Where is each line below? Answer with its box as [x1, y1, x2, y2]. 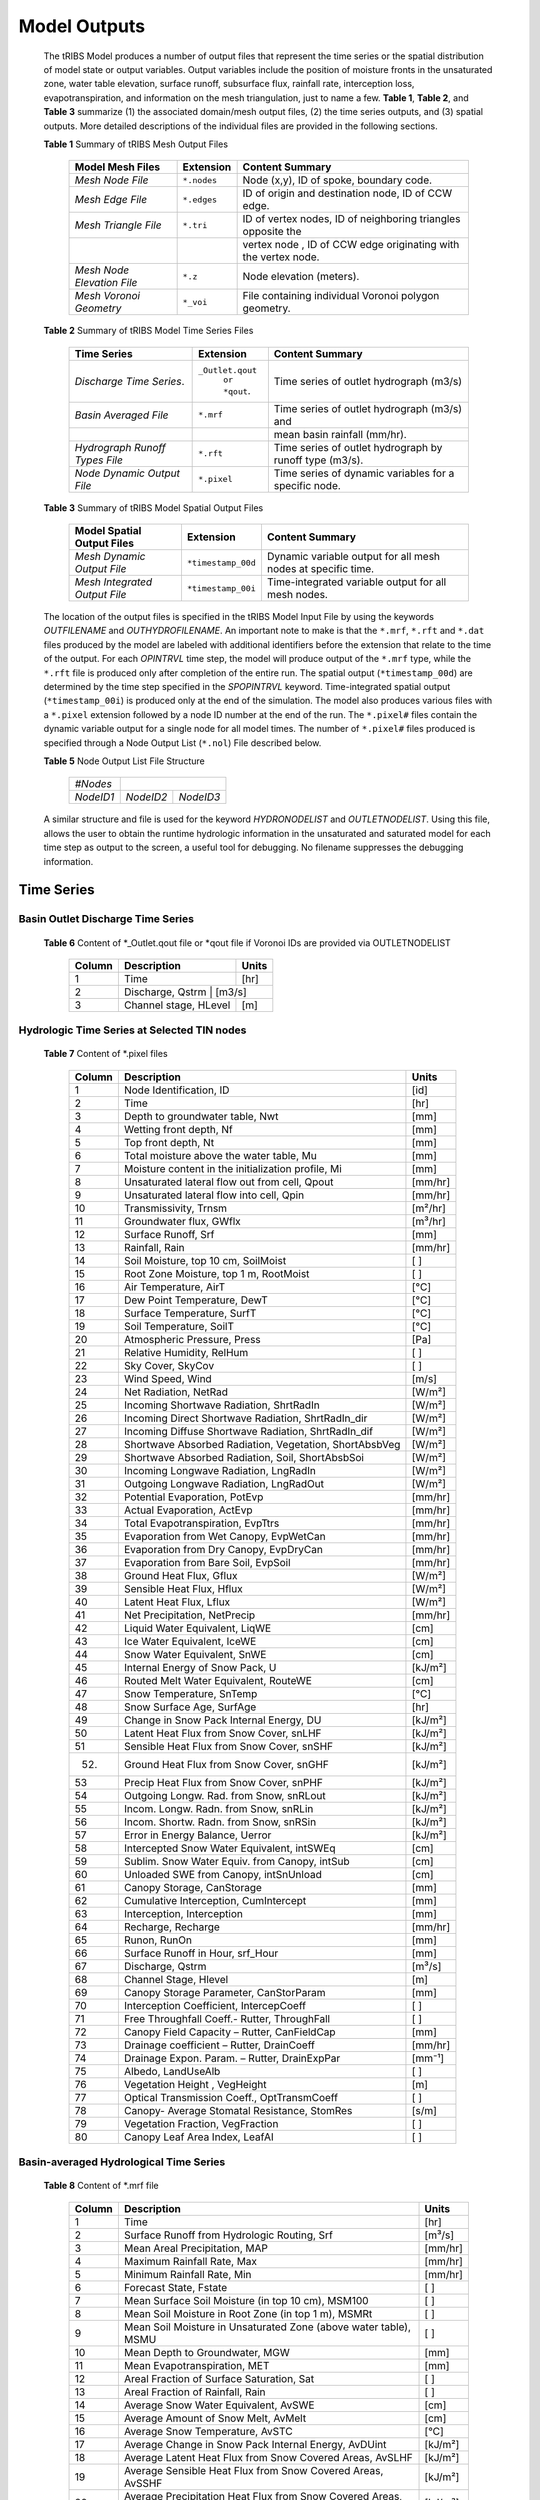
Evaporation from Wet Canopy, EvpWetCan [123, 1529, 326, 1543]
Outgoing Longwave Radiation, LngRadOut [123, 1476, 325, 1490]
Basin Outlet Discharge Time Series [18, 912, 195, 926]
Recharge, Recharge [123, 1920, 220, 1934]
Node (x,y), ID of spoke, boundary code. [242, 173, 433, 187]
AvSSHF [123, 2476, 163, 2490]
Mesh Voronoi [74, 289, 140, 303]
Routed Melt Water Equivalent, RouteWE [123, 1673, 312, 1687]
